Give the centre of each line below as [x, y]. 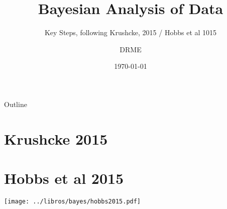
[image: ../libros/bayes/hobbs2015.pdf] [73, 201]
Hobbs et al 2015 [64, 178]
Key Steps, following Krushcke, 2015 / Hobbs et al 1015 [131, 32]
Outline [16, 104]
